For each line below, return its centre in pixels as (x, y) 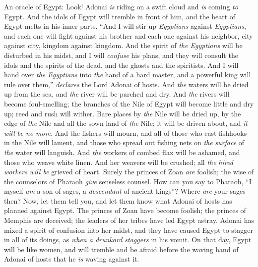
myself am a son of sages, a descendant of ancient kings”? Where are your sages (125, 191)
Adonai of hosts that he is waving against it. (72, 259)
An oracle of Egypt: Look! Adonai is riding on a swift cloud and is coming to (121, 6)
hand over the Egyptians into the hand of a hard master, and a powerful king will (128, 75)
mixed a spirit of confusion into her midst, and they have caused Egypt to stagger (129, 230)
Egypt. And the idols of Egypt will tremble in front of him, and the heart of (120, 16)
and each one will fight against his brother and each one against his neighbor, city (129, 35)
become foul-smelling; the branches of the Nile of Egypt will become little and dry (129, 103)
